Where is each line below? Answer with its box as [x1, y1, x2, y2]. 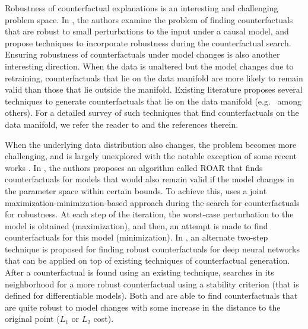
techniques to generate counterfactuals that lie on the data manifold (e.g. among [5, 94, 301, 107]
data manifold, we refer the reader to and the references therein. [5, 118, 239, 130]
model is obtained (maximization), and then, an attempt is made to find [5, 219, 268, 232]
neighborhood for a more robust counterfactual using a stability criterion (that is [5, 277, 299, 290]
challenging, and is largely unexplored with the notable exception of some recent [5, 150, 297, 162]
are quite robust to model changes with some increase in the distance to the [5, 300, 281, 313]
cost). [93, 312, 114, 325]
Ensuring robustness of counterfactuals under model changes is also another [5, 48, 280, 61]
